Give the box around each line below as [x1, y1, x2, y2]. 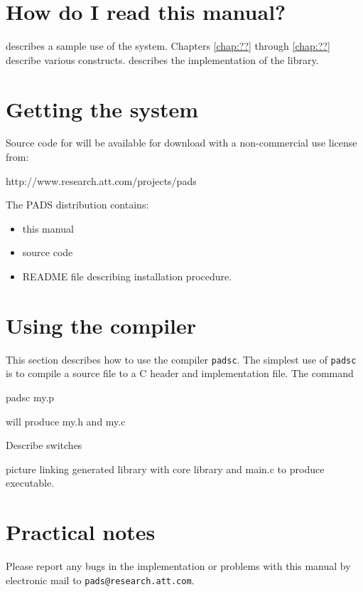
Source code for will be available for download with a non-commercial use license [6, 135, 357, 150]
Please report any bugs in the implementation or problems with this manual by [6, 559, 351, 573]
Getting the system [6, 94, 199, 123]
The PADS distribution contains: [6, 197, 149, 212]
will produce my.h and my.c [6, 413, 126, 428]
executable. [6, 475, 55, 490]
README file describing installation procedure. [22, 269, 232, 283]
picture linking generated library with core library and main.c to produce [6, 461, 325, 476]
